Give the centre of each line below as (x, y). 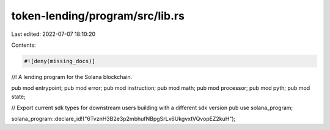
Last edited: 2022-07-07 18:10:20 (53, 34)
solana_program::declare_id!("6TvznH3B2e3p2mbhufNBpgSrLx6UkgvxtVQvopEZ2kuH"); (123, 119)
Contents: (24, 45)
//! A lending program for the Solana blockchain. (72, 77)
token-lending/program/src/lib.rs (98, 16)
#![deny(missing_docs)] (60, 61)
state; (18, 97)
